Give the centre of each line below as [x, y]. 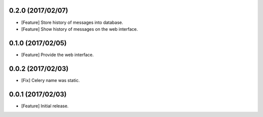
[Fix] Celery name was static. [50, 80]
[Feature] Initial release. [45, 106]
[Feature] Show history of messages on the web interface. [80, 29]
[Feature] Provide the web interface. [57, 55]
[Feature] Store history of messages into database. [72, 22]
